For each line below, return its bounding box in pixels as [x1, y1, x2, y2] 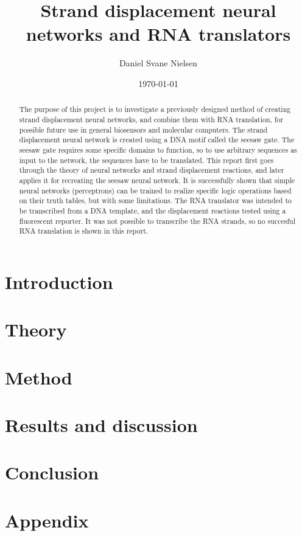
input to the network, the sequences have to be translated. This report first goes [19, 155, 274, 165]
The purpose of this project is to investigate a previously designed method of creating [19, 104, 291, 114]
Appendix [5, 507, 89, 532]
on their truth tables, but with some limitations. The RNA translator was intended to [19, 195, 292, 206]
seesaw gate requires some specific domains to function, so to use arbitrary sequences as [19, 144, 297, 155]
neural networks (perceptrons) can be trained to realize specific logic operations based [19, 185, 292, 195]
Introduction [5, 269, 113, 294]
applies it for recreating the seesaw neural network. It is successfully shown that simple [19, 175, 295, 185]
